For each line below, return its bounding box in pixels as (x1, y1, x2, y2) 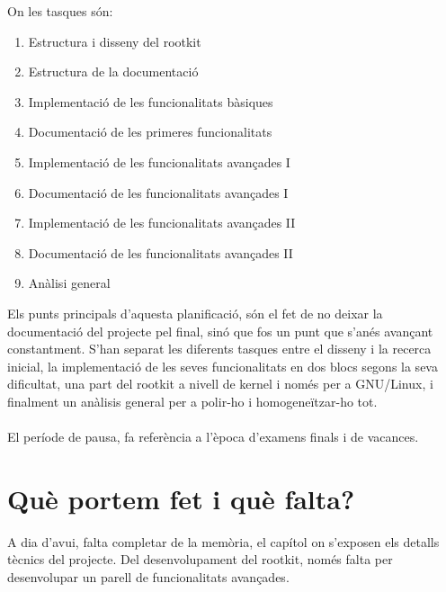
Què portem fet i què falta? (7, 480, 355, 516)
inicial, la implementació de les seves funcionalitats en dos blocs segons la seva (7, 356, 438, 375)
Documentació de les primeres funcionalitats (28, 122, 272, 141)
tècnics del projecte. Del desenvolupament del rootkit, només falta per (7, 550, 393, 569)
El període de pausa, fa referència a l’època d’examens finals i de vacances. (7, 427, 419, 446)
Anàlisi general (28, 274, 111, 292)
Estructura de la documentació (28, 62, 199, 81)
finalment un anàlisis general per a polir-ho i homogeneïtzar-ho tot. (7, 391, 378, 410)
